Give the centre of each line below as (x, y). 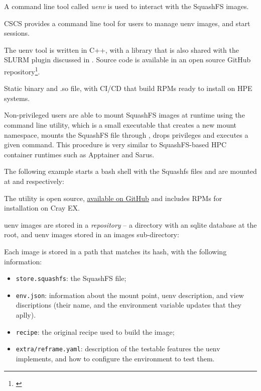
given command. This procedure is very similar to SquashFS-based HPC (115, 144)
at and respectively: (34, 181)
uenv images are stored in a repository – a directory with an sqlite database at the (130, 224)
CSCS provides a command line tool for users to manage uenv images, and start (127, 23)
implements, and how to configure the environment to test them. (115, 358)
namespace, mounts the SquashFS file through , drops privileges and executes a (126, 134)
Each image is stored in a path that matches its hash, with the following (115, 251)
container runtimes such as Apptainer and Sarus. (79, 154)
